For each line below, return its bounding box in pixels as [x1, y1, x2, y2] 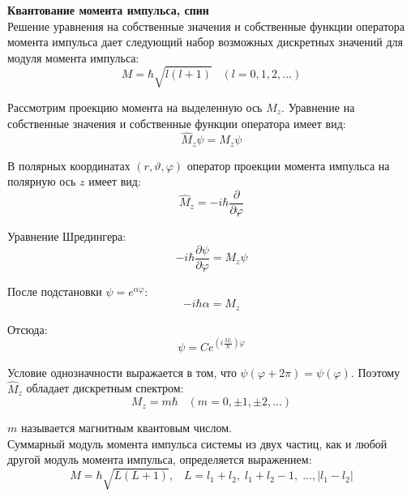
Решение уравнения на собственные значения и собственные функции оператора [7, 17, 405, 34]
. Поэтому [350, 363, 400, 380]
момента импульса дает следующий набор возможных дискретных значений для [7, 33, 403, 50]
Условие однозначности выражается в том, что [7, 363, 237, 380]
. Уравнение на [281, 98, 355, 115]
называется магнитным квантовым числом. [20, 419, 232, 436]
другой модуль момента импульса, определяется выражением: [7, 451, 312, 468]
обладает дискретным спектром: [26, 379, 184, 396]
